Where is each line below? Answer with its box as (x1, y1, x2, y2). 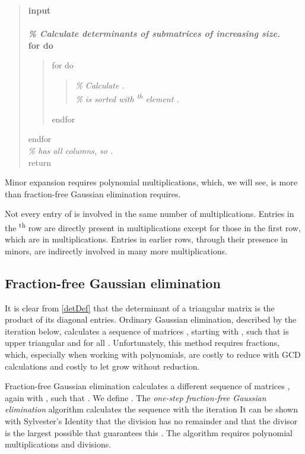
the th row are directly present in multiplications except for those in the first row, (5, 219, 301, 234)
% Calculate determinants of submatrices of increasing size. (28, 27, 281, 40)
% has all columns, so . (28, 144, 113, 156)
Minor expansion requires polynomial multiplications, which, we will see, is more (5, 176, 297, 188)
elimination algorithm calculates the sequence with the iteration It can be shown (5, 403, 298, 415)
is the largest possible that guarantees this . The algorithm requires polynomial (5, 426, 293, 439)
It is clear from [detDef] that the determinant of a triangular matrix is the (5, 301, 275, 314)
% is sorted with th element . (75, 91, 179, 105)
